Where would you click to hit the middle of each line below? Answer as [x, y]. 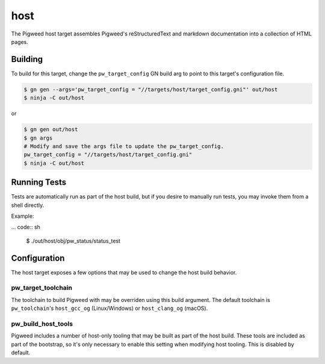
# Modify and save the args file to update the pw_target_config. [124, 146]
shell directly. [28, 205]
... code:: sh [26, 227]
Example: [23, 216]
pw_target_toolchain [42, 288]
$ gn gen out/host [51, 130]
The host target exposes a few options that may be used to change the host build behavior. [124, 272]
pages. [20, 42]
